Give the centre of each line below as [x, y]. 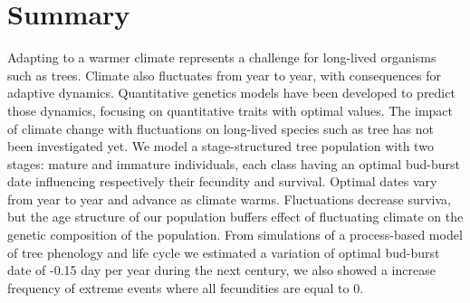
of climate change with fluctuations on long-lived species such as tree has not [221, 128]
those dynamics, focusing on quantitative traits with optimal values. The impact [230, 110]
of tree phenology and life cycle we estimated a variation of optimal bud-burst [224, 252]
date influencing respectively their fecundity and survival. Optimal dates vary [222, 181]
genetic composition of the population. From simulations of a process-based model [235, 235]
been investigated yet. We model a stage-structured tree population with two [221, 146]
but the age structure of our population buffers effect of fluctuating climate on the [235, 217]
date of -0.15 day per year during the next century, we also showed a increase [221, 270]
